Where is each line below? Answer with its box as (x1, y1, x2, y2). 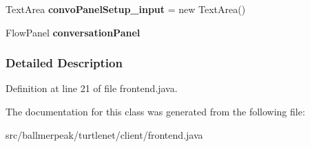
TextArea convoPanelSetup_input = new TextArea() (6, 2, 246, 16)
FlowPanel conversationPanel (6, 25, 141, 39)
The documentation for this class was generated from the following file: (6, 104, 305, 118)
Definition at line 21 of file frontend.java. (6, 81, 178, 95)
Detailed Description (6, 54, 123, 71)
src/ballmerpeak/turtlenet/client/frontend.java (6, 127, 203, 142)
